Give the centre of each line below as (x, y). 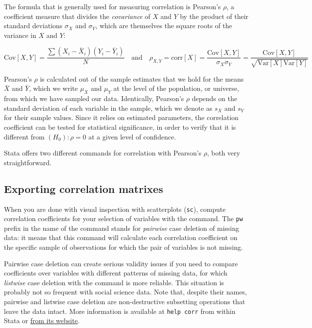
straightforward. (28, 162)
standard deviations (33, 26)
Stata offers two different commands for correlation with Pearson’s (103, 153)
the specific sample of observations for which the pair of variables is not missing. (123, 247)
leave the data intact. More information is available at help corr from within (120, 311)
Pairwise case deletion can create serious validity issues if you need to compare (121, 263)
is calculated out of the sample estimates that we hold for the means (142, 78)
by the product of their (214, 16)
